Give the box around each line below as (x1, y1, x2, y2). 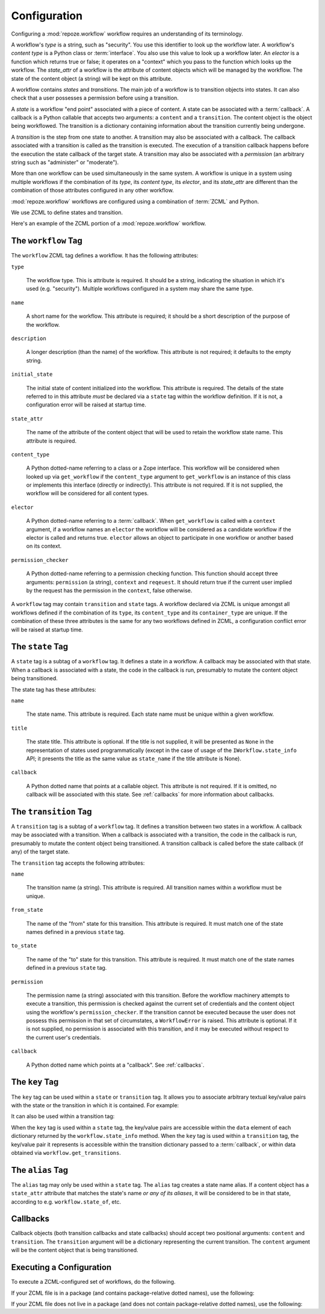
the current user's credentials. (26, 1034, 102, 1041)
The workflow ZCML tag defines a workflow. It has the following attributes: (11, 252, 199, 259)
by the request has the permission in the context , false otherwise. (26, 587, 193, 594)
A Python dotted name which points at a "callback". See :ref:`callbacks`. (26, 1061, 205, 1069)
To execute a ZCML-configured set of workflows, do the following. (11, 1278, 176, 1286)
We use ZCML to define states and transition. (11, 209, 123, 216)
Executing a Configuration (11, 1262, 112, 1272)
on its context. (26, 543, 62, 550)
